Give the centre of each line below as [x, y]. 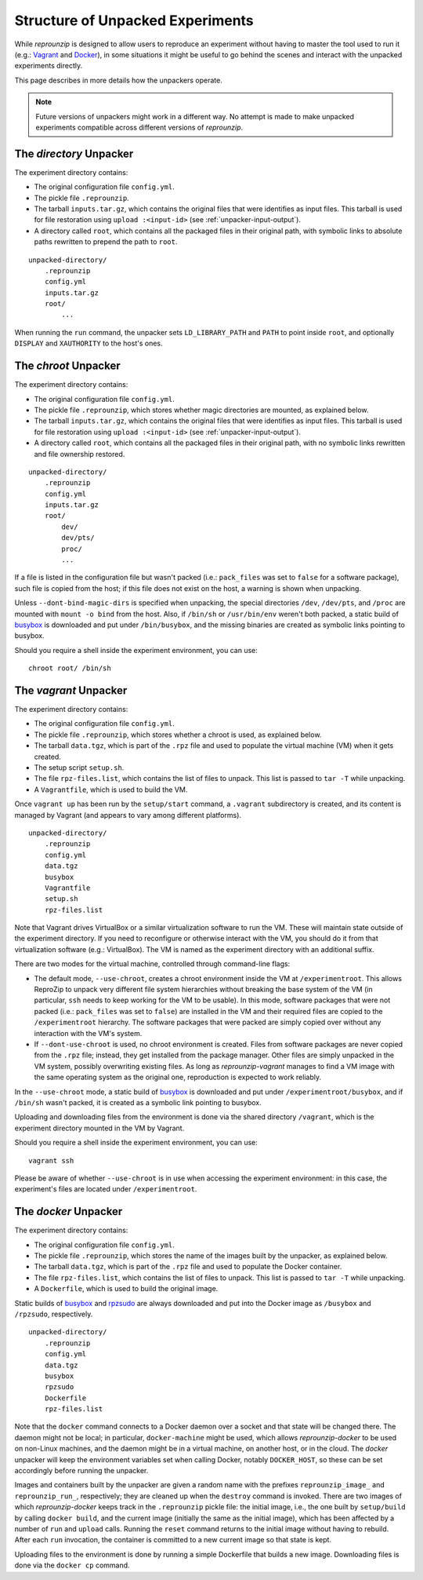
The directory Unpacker [74, 153]
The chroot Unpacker [67, 366]
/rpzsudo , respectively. [54, 1314]
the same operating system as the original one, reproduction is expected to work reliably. [177, 1077]
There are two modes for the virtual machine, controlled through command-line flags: [152, 964]
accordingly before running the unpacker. [81, 1471]
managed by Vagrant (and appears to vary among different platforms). [128, 815]
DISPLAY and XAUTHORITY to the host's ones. [89, 343]
